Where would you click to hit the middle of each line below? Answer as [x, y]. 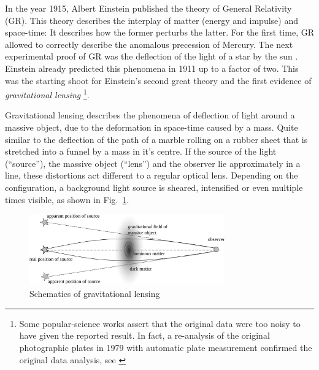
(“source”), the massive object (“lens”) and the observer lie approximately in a [153, 163]
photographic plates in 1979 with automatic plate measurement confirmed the [166, 348]
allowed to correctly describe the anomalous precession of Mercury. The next [149, 44]
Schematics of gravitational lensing [95, 294]
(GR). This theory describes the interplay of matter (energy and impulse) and [152, 20]
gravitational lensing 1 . [47, 94]
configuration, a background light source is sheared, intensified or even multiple [154, 187]
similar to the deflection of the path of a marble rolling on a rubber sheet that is [156, 139]
